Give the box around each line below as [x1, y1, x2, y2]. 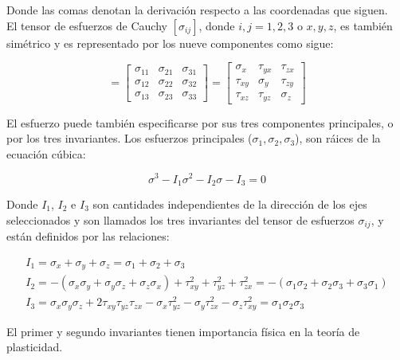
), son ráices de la [295, 130, 381, 147]
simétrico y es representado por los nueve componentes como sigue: [6, 34, 334, 51]
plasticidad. [6, 338, 63, 355]
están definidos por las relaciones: [6, 228, 170, 245]
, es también [333, 17, 393, 33]
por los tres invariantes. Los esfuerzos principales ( [6, 130, 253, 147]
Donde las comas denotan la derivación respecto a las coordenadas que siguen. [6, 2, 388, 18]
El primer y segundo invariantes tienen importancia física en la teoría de [6, 323, 360, 339]
